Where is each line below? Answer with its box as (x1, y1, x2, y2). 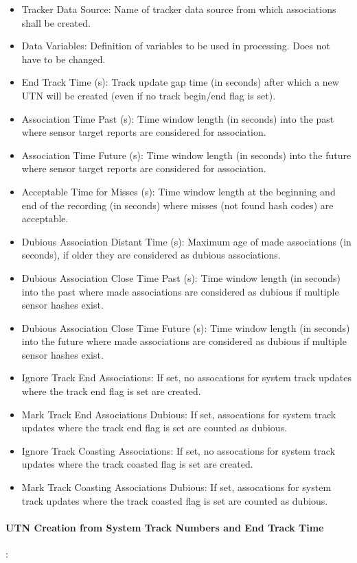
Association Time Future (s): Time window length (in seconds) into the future (21, 147, 352, 162)
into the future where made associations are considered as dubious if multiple (21, 334, 347, 348)
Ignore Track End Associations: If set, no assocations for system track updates (21, 370, 352, 385)
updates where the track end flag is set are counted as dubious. (21, 420, 288, 435)
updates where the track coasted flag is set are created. (21, 457, 253, 471)
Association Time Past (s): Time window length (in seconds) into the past (21, 111, 334, 125)
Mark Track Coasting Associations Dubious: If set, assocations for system (21, 480, 332, 494)
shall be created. (21, 15, 91, 29)
